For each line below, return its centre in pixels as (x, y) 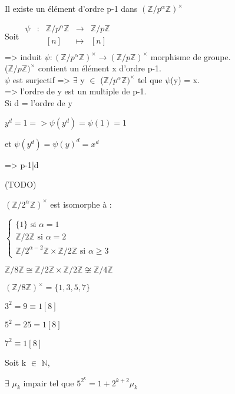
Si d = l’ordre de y (39, 103)
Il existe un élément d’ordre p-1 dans (71, 8)
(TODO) (21, 184)
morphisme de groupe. (191, 56)
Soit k (16, 362)
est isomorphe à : (81, 204)
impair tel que (49, 382)
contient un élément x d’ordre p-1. (100, 68)
